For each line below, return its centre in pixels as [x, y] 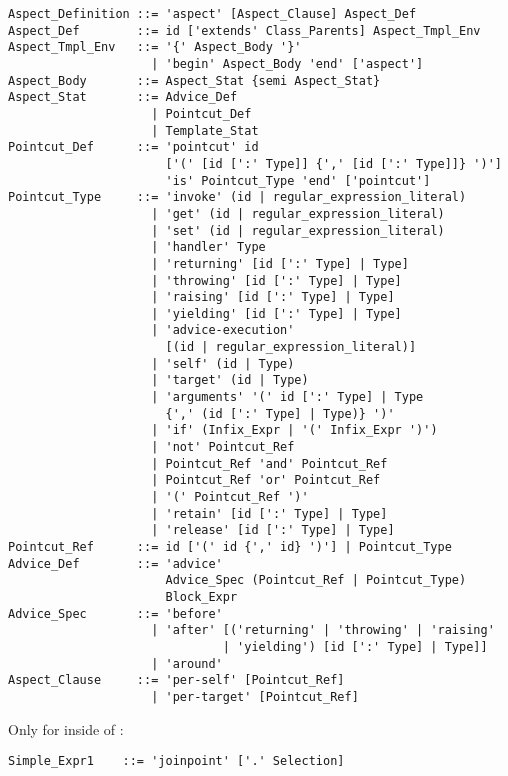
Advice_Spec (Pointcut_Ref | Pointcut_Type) [316, 580]
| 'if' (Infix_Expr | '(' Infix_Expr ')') [294, 430]
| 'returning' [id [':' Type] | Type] [280, 263]
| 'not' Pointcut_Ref [223, 447]
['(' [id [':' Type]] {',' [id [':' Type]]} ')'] [333, 163]
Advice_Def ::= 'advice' [115, 563]
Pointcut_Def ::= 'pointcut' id [133, 147]
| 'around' [187, 663]
